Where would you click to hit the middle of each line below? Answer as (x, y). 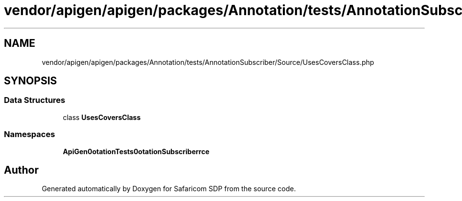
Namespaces (30, 134)
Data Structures (35, 100)
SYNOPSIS (31, 81)
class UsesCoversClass (102, 117)
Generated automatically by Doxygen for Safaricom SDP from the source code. (169, 189)
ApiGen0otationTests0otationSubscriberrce (136, 151)
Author (21, 170)
